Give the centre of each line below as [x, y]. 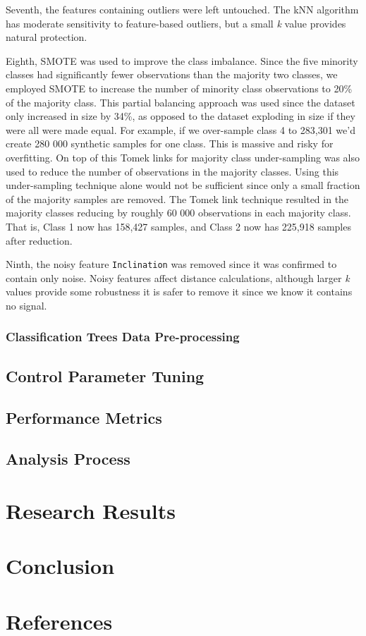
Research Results [91, 510]
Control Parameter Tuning [105, 375]
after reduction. [39, 240]
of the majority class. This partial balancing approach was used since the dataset [181, 102]
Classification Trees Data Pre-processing [123, 337]
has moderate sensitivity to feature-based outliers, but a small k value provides [176, 23]
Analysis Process [68, 459]
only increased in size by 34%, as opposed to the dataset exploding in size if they [181, 116]
